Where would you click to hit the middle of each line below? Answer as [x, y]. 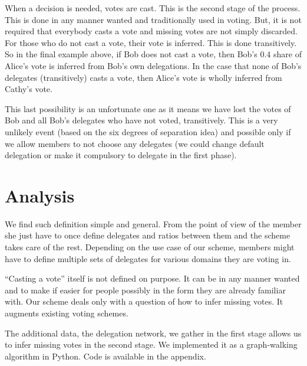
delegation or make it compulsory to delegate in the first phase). [121, 155]
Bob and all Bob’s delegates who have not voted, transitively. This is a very [141, 120]
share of [288, 54]
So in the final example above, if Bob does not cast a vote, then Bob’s [131, 54]
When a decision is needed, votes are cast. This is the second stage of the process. [153, 8]
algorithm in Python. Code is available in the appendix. [105, 356]
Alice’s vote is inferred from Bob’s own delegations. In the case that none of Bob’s [153, 65]
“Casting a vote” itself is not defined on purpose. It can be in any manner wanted [152, 278]
